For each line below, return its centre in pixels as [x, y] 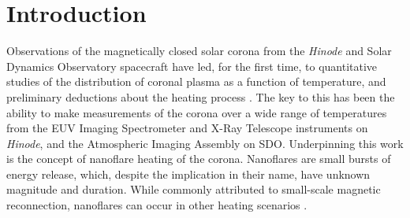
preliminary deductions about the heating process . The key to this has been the [201, 96]
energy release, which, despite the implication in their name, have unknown [188, 174]
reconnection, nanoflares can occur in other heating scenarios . [157, 205]
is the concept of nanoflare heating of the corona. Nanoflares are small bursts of [199, 159]
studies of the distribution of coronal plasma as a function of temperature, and [196, 81]
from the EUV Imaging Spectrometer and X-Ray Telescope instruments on [187, 128]
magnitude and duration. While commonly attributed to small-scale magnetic [194, 189]
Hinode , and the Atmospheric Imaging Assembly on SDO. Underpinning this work [205, 143]
